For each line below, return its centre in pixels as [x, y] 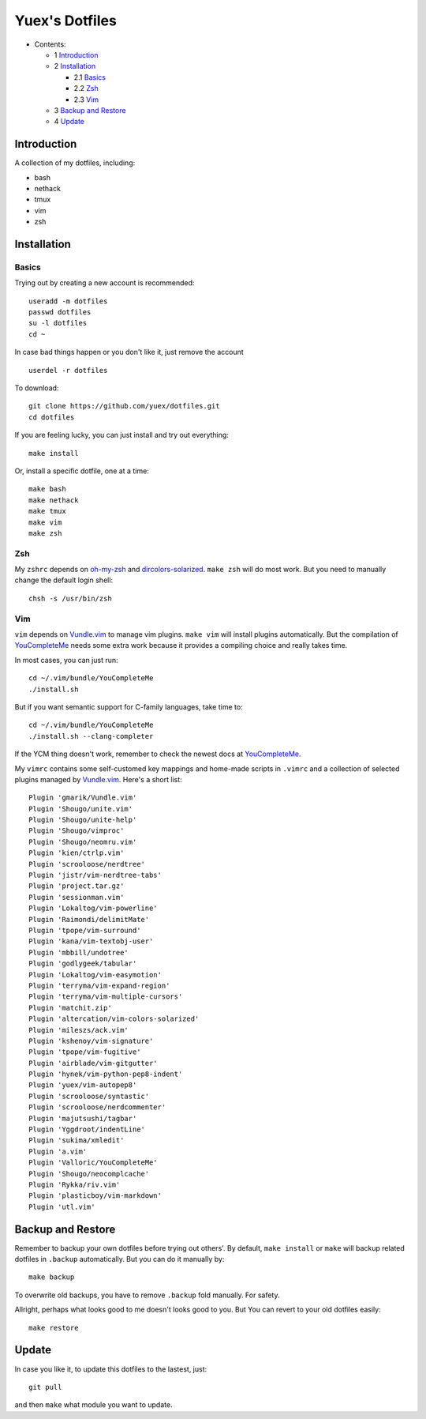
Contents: [50, 44]
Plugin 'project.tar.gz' [77, 886]
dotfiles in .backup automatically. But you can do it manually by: [120, 1259]
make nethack [54, 500]
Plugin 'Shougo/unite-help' [83, 820]
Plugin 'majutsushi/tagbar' [83, 1118]
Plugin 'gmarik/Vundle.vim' [83, 798]
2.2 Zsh [86, 88]
